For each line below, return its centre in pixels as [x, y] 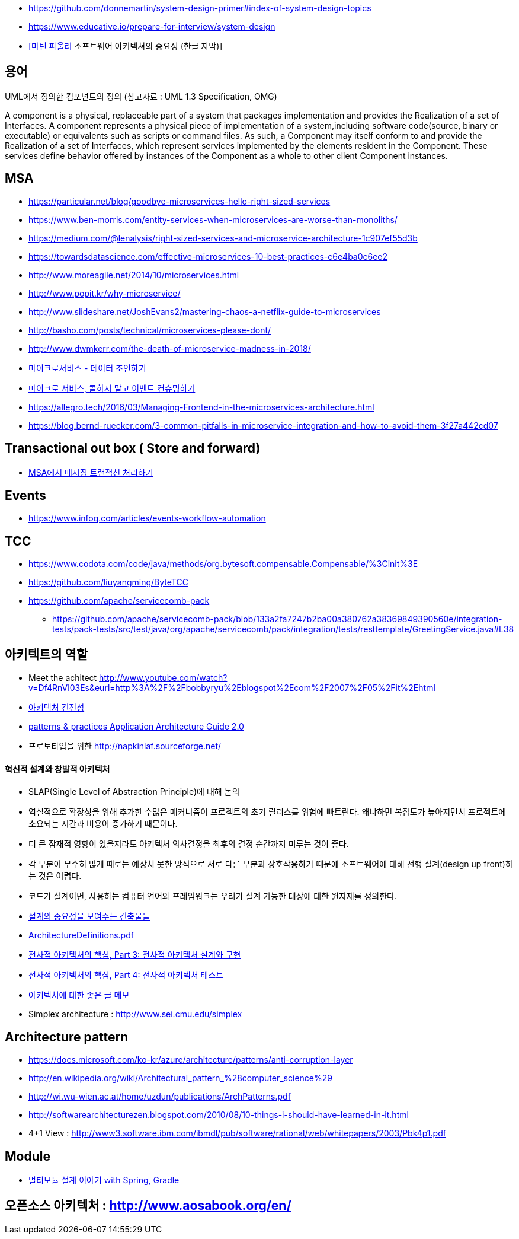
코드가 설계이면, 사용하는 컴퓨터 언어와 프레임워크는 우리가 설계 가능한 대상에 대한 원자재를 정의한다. [213, 896]
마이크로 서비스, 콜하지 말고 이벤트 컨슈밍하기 [112, 388]
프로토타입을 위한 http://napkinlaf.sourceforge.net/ [125, 746]
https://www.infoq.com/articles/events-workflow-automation [147, 518]
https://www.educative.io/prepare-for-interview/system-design [152, 26]
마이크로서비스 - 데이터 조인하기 [87, 368]
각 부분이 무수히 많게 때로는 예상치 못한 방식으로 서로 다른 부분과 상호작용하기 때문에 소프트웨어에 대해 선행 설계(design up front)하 [271, 864]
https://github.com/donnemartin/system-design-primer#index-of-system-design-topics [200, 8]
